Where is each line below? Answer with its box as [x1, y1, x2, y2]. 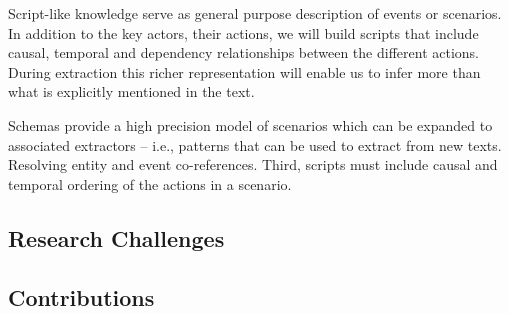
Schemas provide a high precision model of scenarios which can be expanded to [8, 114, 493, 135]
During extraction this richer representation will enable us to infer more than [8, 61, 481, 82]
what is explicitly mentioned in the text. [8, 81, 255, 102]
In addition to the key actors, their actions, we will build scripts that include [8, 22, 479, 43]
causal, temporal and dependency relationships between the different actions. [8, 42, 479, 63]
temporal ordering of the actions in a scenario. [8, 173, 292, 194]
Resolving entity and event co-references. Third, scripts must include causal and [8, 154, 498, 175]
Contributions [8, 281, 155, 312]
